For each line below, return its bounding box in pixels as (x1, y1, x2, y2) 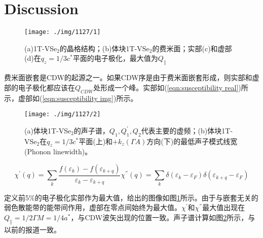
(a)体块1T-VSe (24, 125, 71, 135)
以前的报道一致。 (4, 224, 61, 234)
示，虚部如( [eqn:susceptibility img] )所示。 (4, 92, 138, 103)
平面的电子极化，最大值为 (72, 53, 158, 63)
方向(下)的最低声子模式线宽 (146, 135, 238, 146)
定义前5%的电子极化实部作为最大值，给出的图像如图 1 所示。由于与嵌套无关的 (4, 192, 258, 202)
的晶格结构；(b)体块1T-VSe (59, 43, 149, 53)
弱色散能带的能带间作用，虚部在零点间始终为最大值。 (4, 202, 181, 213)
